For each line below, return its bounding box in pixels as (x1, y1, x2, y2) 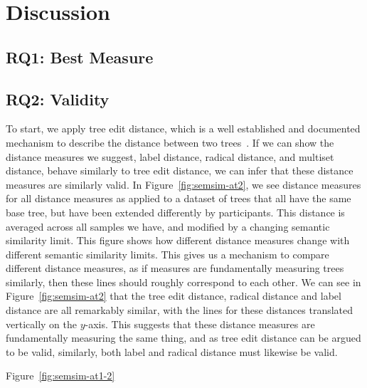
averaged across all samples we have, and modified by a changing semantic (6, 219, 330, 234)
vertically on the (6, 316, 77, 331)
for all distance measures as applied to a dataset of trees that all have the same (6, 191, 351, 206)
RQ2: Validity (6, 88, 110, 110)
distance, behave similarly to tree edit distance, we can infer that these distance (6, 163, 353, 178)
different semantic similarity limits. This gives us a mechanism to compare (6, 246, 329, 261)
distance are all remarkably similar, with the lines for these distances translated (6, 303, 353, 318)
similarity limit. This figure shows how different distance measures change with (6, 233, 350, 248)
